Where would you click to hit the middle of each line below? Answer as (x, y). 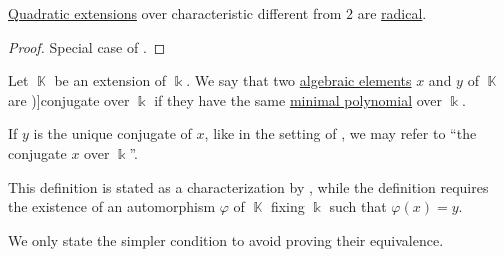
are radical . (392, 13)
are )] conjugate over (69, 99)
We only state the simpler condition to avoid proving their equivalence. (226, 239)
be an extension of (110, 80)
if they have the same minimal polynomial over (298, 99)
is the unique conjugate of (112, 133)
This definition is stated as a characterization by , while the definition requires (248, 186)
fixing (287, 206)
